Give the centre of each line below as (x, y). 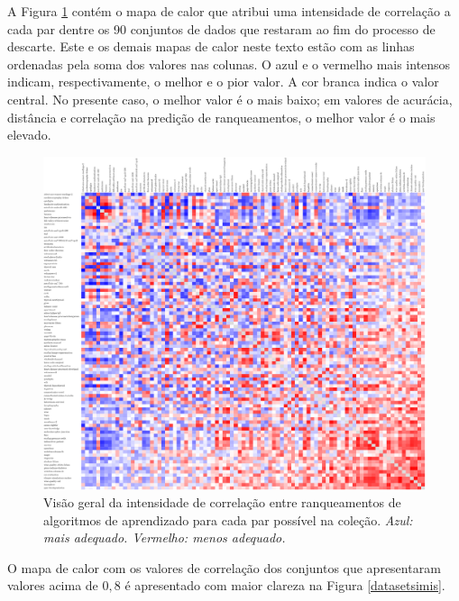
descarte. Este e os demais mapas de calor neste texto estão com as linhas (211, 46)
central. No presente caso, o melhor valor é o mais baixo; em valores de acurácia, (230, 99)
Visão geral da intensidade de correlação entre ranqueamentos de (222, 502)
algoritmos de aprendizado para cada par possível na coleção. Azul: (228, 519)
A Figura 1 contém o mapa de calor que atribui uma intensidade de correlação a (229, 11)
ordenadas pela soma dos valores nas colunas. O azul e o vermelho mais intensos (229, 64)
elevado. (29, 135)
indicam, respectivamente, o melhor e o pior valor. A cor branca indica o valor (223, 82)
